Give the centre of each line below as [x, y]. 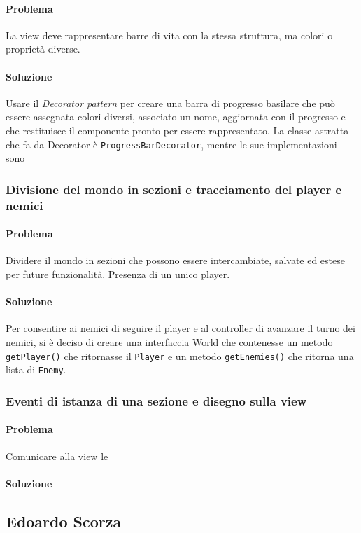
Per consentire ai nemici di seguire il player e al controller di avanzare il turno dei [180, 328]
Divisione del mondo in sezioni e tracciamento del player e [174, 189]
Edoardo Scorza [64, 521]
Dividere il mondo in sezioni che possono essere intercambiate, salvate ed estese [175, 260]
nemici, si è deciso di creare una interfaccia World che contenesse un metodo [169, 341]
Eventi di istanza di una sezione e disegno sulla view [156, 400]
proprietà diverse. [43, 49]
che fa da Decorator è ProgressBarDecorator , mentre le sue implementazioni [171, 144]
